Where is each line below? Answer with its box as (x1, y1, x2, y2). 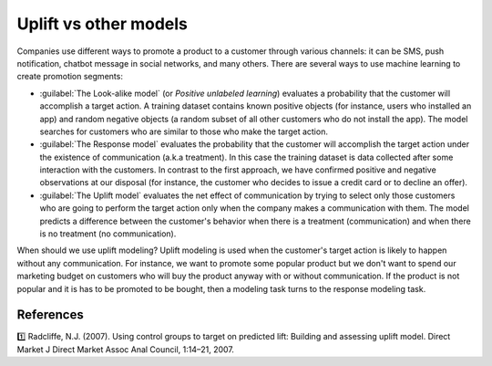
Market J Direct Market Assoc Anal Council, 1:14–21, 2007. (16, 343, 234, 355)
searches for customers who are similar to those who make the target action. (39, 126, 328, 137)
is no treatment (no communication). (39, 228, 177, 239)
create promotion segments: (16, 71, 123, 82)
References (16, 307, 84, 323)
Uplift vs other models (16, 14, 189, 34)
